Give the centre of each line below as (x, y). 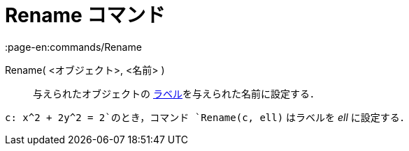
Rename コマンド (85, 15)
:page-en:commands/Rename (73, 47)
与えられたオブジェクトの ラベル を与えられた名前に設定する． (176, 93)
